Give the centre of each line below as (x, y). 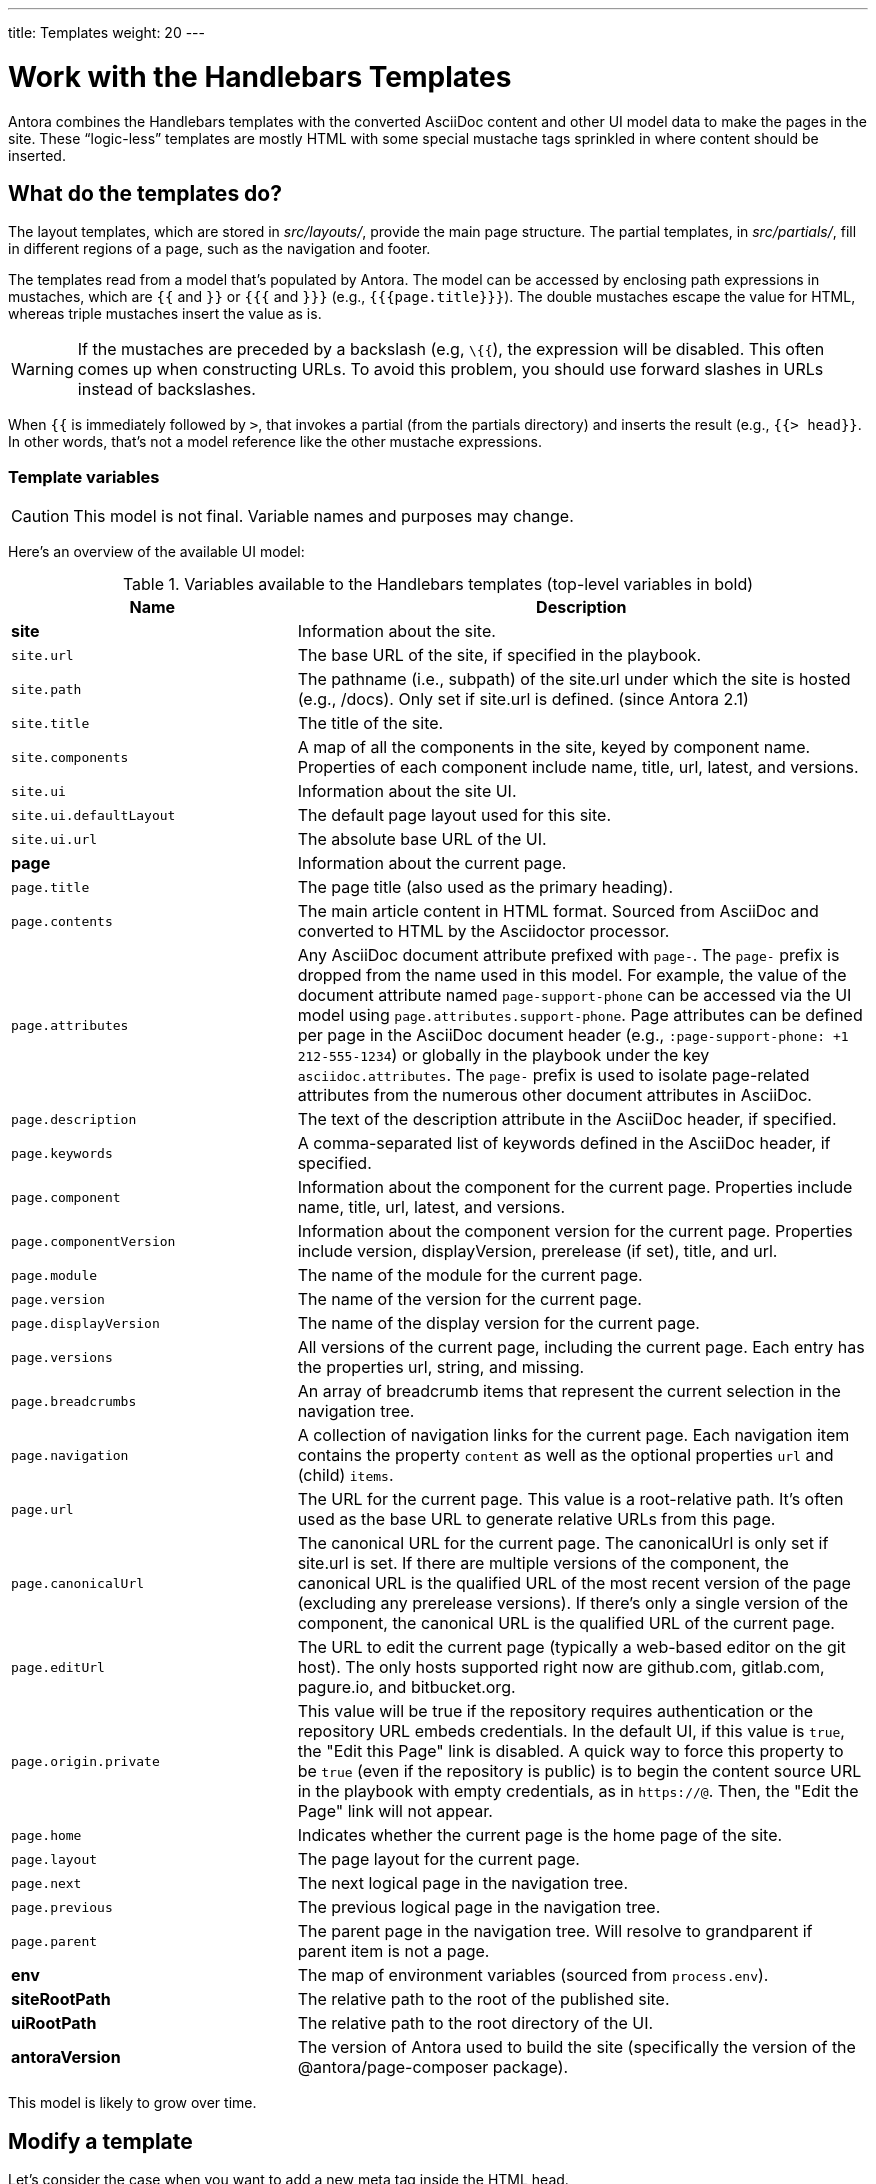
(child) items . (345, 1475)
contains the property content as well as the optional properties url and (565, 1455)
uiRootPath (54, 2023)
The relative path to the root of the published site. (483, 1999)
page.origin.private (85, 1761)
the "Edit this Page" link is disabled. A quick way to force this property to (570, 1751)
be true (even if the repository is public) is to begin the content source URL (579, 1771)
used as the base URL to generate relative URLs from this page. (536, 1519)
